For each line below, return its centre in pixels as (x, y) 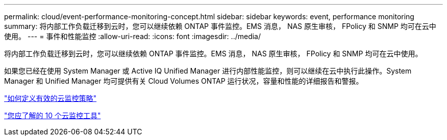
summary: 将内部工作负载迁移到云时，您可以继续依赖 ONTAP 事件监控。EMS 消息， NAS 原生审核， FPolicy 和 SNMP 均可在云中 (220, 26)
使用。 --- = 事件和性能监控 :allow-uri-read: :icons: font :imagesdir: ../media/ (133, 36)
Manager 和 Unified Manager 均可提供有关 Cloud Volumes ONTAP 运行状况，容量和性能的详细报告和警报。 (184, 81)
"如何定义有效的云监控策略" (51, 98)
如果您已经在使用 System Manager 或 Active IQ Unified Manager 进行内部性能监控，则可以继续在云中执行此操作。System (208, 71)
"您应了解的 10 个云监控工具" (53, 115)
